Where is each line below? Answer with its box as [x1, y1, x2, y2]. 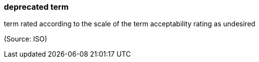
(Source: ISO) [4, 35, 47, 43]
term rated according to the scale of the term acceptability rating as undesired [4, 20, 256, 28]
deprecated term [4, 2, 69, 12]
